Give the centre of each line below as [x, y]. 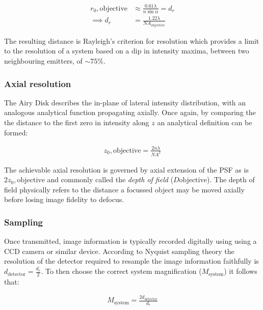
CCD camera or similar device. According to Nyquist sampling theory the [119, 251]
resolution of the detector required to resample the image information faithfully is [131, 261]
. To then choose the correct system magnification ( [121, 271]
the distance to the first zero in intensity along [77, 122]
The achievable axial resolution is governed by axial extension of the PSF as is [126, 169]
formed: [16, 132]
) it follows [241, 271]
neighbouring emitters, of [43, 61]
